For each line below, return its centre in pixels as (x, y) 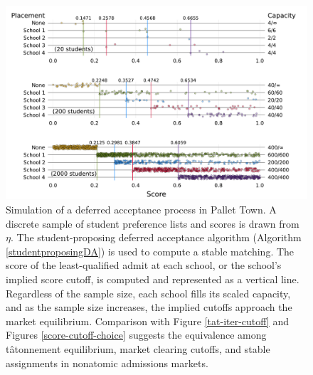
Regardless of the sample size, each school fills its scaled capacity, (148, 293)
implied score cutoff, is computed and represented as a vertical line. (153, 279)
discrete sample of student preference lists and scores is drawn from (153, 223)
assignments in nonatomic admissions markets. (107, 363)
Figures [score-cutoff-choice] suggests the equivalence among (136, 335)
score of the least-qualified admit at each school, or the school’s (144, 265)
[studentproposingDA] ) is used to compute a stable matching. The (150, 251)
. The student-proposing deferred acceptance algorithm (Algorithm (156, 237)
